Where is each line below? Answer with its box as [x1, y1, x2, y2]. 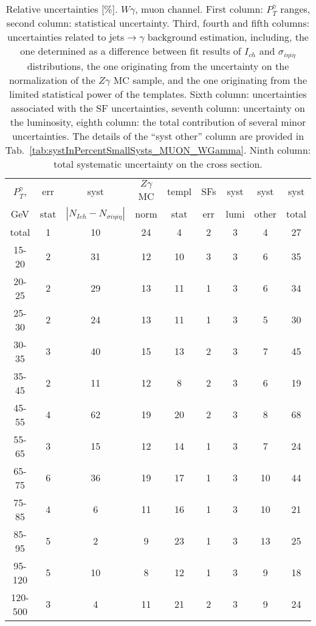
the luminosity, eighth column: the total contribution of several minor [10, 114, 306, 129]
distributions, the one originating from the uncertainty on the [27, 58, 289, 73]
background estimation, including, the [147, 30, 309, 44]
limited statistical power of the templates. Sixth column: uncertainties [9, 86, 307, 101]
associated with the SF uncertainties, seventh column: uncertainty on [11, 100, 305, 115]
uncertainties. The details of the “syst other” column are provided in [12, 128, 304, 143]
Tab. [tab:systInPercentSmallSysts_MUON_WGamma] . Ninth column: [5, 142, 311, 157]
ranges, [280, 2, 311, 16]
